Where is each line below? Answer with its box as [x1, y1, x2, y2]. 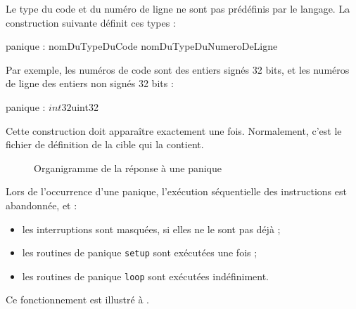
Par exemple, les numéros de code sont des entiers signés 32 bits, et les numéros [6, 62, 350, 77]
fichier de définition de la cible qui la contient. [6, 137, 204, 152]
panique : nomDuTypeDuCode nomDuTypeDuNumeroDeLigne [6, 39, 278, 53]
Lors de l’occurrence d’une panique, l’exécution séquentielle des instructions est [6, 184, 347, 199]
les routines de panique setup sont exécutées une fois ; [22, 245, 258, 260]
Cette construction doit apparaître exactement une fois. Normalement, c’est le [6, 123, 342, 138]
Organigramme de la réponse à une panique [34, 160, 222, 175]
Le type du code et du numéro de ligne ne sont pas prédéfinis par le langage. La [6, 1, 350, 15]
